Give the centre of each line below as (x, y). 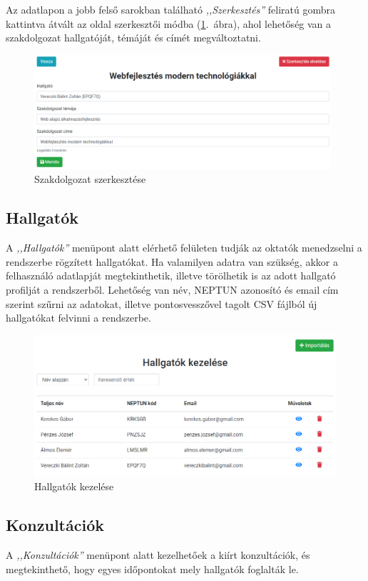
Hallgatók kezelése (74, 486)
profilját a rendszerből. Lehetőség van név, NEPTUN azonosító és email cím (172, 289)
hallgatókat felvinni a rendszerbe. (78, 318)
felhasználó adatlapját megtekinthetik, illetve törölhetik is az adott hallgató (171, 275)
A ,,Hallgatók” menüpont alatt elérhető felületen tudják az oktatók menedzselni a (184, 248)
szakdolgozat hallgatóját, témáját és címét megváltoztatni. (133, 38)
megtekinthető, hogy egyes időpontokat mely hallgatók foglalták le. (152, 568)
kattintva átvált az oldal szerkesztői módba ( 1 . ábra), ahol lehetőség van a (169, 23)
